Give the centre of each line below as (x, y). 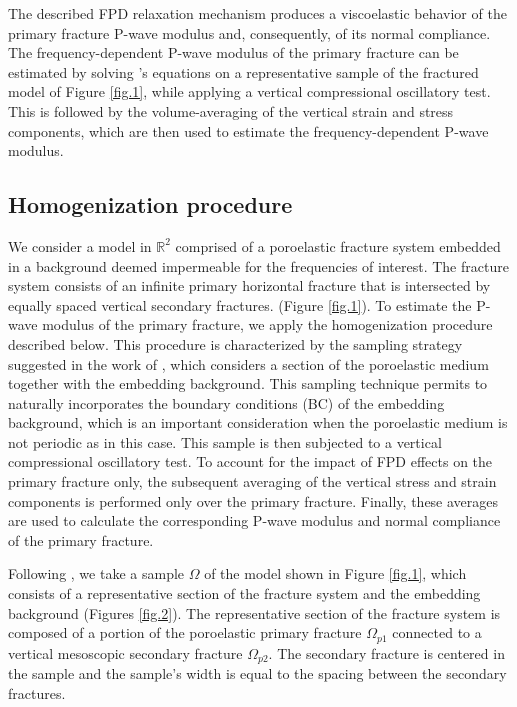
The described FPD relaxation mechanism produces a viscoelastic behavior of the (257, 13)
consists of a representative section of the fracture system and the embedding (244, 593)
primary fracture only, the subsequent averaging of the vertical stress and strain (252, 481)
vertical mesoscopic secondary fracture (125, 652)
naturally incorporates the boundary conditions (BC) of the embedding (226, 402)
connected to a (437, 632)
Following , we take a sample (96, 573)
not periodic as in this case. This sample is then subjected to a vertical (225, 441)
